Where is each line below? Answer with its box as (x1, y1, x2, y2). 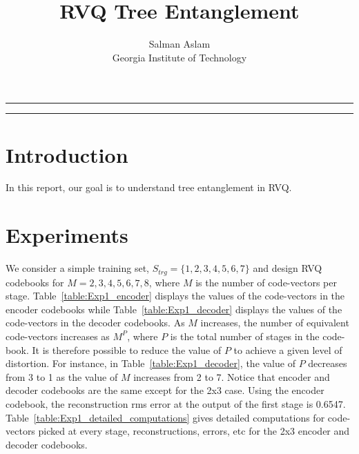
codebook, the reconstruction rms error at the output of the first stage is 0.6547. (6, 396, 346, 411)
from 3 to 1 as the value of (6, 369, 118, 384)
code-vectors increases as (6, 328, 110, 343)
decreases (308, 356, 347, 371)
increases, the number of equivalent (200, 315, 349, 330)
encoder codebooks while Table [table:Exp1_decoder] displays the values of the (6, 302, 342, 316)
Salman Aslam (148, 37, 211, 51)
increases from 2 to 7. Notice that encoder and (133, 369, 330, 384)
